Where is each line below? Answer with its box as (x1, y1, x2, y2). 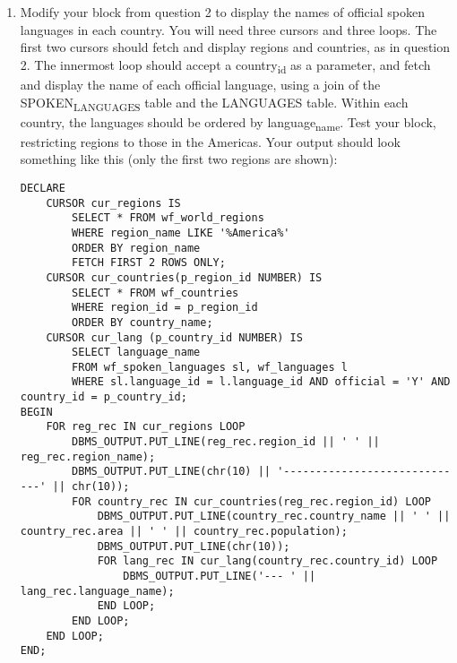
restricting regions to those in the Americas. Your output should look (20, 132, 401, 151)
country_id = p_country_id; (20, 391, 187, 404)
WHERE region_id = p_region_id (72, 301, 258, 314)
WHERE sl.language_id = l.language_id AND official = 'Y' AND (72, 375, 451, 389)
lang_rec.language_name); (20, 584, 175, 598)
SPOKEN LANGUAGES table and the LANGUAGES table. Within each (20, 92, 409, 114)
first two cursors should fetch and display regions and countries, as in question (20, 38, 451, 56)
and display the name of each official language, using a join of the (20, 74, 381, 93)
